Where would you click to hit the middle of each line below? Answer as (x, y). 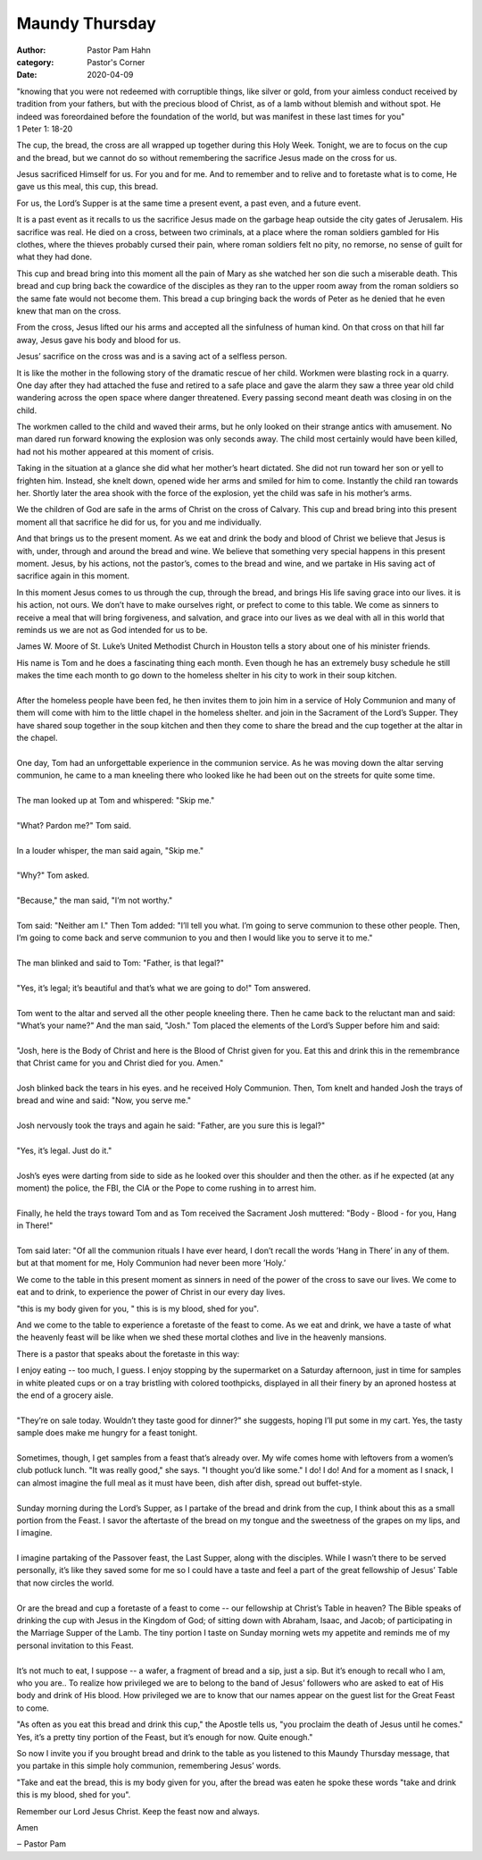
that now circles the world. (66, 1583)
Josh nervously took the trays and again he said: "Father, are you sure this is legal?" (171, 1125)
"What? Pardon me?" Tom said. (74, 825)
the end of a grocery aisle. (65, 1395)
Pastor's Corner (116, 62)
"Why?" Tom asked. (53, 875)
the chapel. (37, 738)
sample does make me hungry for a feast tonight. (107, 1433)
